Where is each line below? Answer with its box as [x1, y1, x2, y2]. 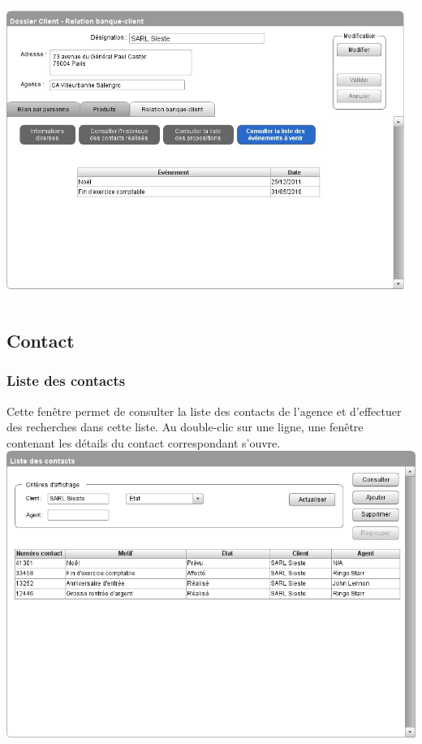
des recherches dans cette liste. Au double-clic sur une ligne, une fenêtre [6, 418, 364, 435]
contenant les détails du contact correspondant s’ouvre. [6, 434, 281, 451]
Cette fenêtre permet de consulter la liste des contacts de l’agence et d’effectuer [6, 402, 402, 419]
